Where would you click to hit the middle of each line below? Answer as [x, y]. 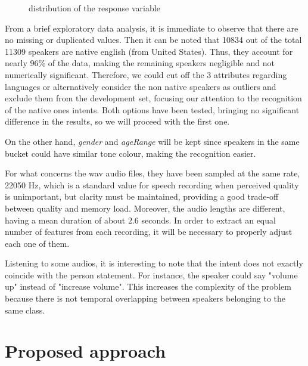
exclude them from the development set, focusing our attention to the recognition [153, 98]
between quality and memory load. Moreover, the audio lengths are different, [145, 208]
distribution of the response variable [94, 8]
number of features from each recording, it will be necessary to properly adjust [149, 232]
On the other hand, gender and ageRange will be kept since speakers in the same [152, 141]
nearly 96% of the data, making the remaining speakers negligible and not [140, 63]
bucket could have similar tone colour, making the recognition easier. [130, 153]
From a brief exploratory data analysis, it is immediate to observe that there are [152, 28]
